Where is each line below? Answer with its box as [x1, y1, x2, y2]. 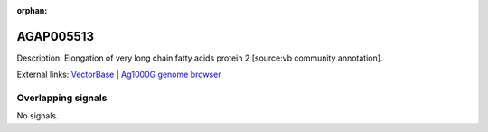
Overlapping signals [16, 91, 108, 104]
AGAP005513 [16, 28, 95, 44]
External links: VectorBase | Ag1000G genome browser [16, 69, 221, 80]
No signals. [16, 110, 59, 121]
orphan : [16, 5, 48, 15]
